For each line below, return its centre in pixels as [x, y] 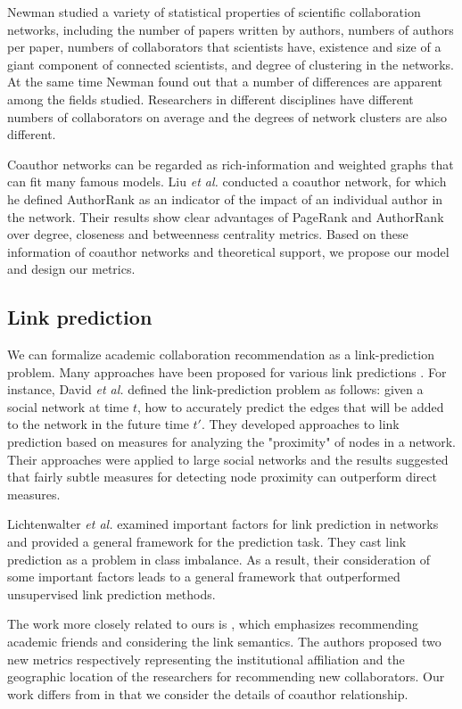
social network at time [68, 406]
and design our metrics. [71, 269]
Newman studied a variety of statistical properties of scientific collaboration [214, 12]
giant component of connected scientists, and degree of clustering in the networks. [231, 64]
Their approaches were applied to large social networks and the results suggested [228, 459]
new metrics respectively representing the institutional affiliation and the [206, 659]
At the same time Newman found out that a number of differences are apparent [225, 82]
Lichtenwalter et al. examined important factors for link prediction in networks [223, 524]
